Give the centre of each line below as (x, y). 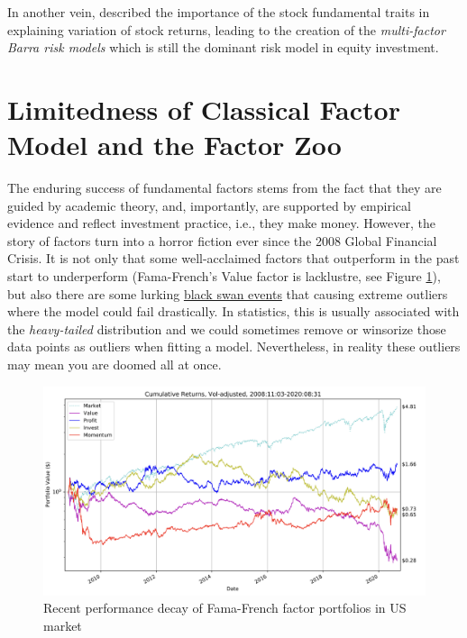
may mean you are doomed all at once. (114, 365)
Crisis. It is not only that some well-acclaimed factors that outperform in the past (233, 258)
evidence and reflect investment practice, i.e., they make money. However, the (221, 223)
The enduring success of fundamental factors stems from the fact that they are (224, 188)
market (63, 625)
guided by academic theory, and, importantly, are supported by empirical (209, 205)
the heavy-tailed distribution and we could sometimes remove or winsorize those (227, 328)
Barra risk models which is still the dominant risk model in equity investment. (223, 47)
